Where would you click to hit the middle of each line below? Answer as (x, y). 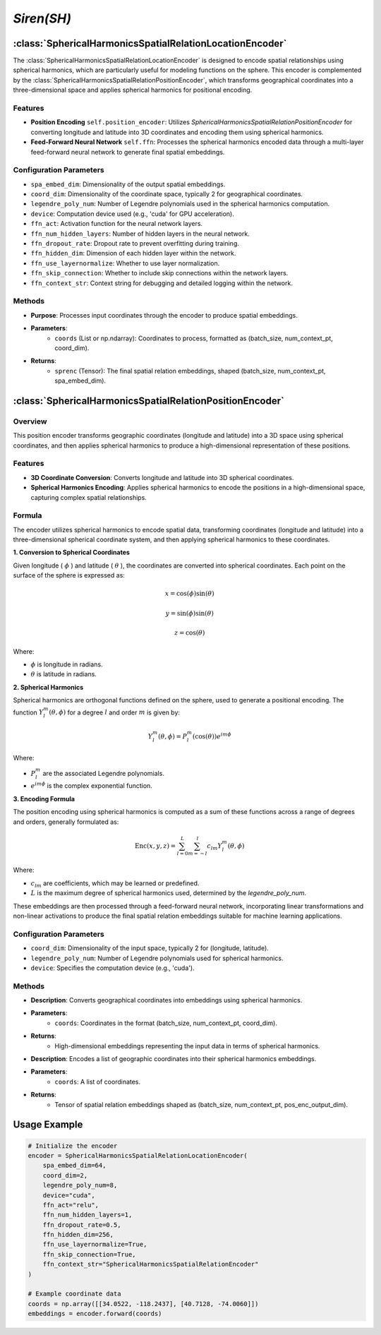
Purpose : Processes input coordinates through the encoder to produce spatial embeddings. (164, 315)
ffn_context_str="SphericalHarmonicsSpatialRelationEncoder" (151, 1264)
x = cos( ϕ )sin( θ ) (189, 594)
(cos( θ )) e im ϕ (212, 736)
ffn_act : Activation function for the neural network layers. (117, 224)
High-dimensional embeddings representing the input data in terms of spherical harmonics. (187, 1046)
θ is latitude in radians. (64, 674)
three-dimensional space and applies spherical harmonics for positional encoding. (133, 90)
